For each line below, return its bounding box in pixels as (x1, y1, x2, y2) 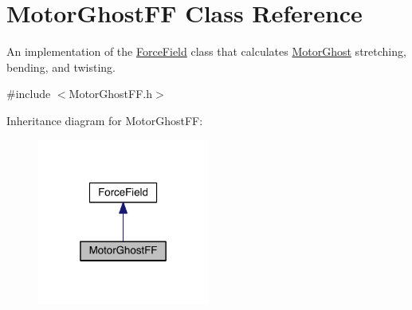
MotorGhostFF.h (69, 85, 153, 102)
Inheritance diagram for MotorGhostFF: (6, 112, 203, 128)
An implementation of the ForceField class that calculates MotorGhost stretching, (6, 43, 406, 60)
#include (6, 85, 51, 102)
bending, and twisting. (6, 58, 116, 75)
